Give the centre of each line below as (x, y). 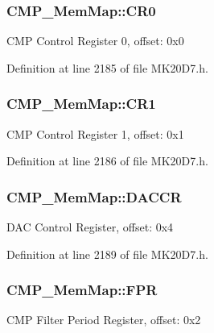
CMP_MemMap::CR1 (81, 104)
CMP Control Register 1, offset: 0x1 (95, 133)
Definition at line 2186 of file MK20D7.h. (107, 161)
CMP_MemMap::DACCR (94, 196)
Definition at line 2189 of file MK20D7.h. (107, 254)
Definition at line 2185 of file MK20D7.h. (107, 67)
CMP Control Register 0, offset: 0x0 (95, 41)
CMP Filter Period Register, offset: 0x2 (104, 320)
